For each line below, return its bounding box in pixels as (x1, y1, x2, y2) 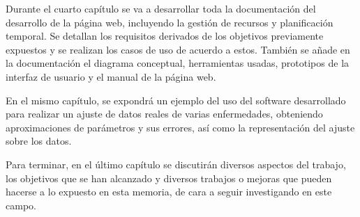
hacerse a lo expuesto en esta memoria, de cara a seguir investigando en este (6, 184, 332, 199)
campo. (6, 198, 36, 212)
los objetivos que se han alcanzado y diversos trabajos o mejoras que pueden (6, 170, 332, 185)
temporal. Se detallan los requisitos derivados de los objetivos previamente (6, 29, 324, 43)
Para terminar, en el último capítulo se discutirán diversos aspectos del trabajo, (6, 156, 346, 171)
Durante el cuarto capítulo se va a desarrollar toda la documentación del (6, 1, 316, 15)
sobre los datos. (6, 134, 72, 148)
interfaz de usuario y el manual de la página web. (6, 69, 216, 83)
